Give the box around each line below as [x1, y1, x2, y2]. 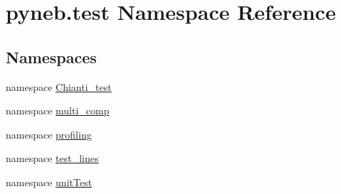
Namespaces [6, 45, 97, 68]
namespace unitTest [6, 174, 93, 189]
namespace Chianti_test [6, 79, 112, 94]
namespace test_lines [6, 151, 99, 166]
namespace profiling [6, 126, 92, 141]
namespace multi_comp [6, 103, 110, 118]
